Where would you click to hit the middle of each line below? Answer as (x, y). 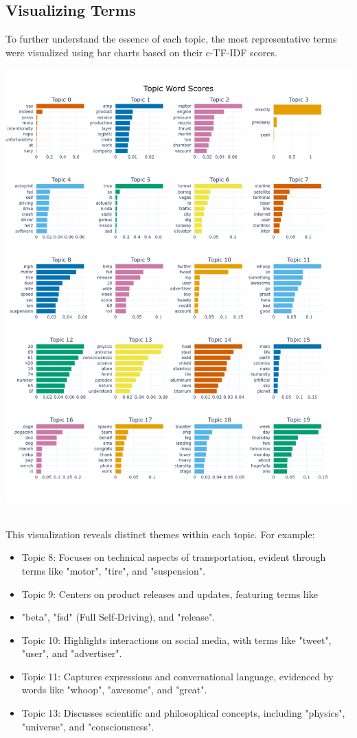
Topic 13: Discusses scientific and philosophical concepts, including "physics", (183, 713)
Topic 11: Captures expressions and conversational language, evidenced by (177, 676)
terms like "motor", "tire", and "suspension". (113, 570)
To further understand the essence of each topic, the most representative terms (171, 39)
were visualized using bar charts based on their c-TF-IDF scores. (141, 52)
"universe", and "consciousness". (88, 726)
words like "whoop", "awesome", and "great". (114, 690)
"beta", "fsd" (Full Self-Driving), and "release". (118, 617)
